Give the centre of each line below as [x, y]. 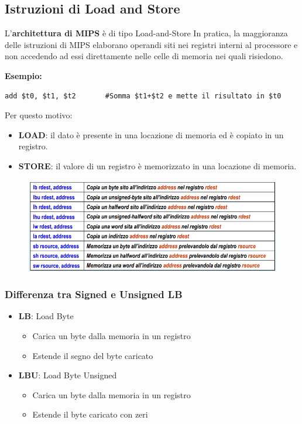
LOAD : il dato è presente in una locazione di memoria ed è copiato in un [151, 134]
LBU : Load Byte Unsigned [68, 375]
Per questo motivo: [39, 115]
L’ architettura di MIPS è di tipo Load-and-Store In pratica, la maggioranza [146, 33]
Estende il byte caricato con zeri [90, 414]
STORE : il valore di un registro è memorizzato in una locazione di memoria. [157, 165]
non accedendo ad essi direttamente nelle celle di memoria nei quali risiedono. [144, 56]
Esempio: [23, 75]
